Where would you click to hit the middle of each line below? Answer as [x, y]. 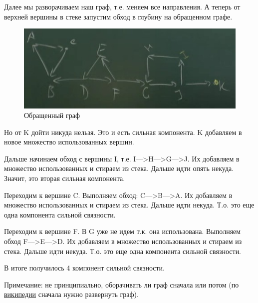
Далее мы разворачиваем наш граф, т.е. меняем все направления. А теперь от [122, 6]
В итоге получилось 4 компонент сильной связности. [84, 268]
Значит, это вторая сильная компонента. [65, 178]
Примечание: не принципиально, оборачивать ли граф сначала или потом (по [122, 284]
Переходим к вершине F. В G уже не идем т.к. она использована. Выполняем [123, 231]
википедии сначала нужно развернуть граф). [71, 294]
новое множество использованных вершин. [69, 142]
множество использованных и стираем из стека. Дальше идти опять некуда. [119, 168]
